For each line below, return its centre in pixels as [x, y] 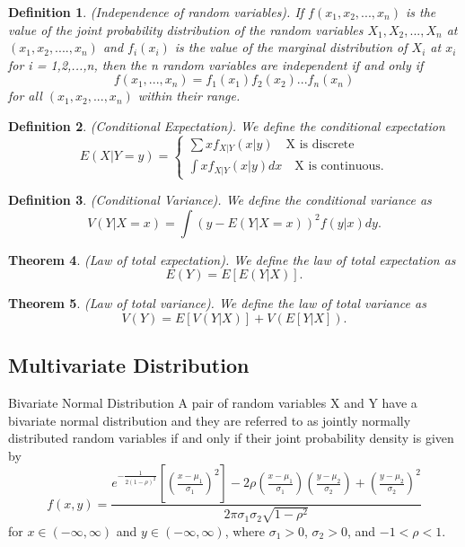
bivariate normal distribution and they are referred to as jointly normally [210, 420]
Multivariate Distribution [129, 365]
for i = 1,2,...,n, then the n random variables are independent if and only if [216, 64]
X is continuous [338, 167]
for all [25, 96]
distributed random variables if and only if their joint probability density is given [231, 438]
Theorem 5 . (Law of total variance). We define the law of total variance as [217, 303]
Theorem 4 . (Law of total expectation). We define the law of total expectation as [232, 259]
